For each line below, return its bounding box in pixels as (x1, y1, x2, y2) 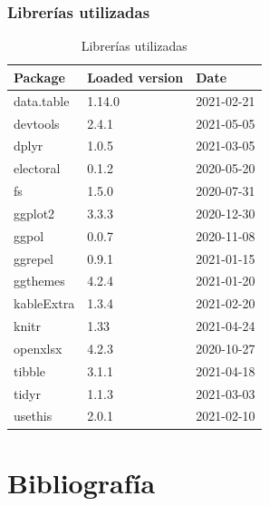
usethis (14, 406, 53, 425)
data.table (14, 91, 70, 110)
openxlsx (14, 338, 62, 357)
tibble (14, 361, 46, 380)
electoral (14, 159, 61, 178)
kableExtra (14, 294, 75, 313)
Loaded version (87, 67, 184, 86)
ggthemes (14, 271, 65, 290)
